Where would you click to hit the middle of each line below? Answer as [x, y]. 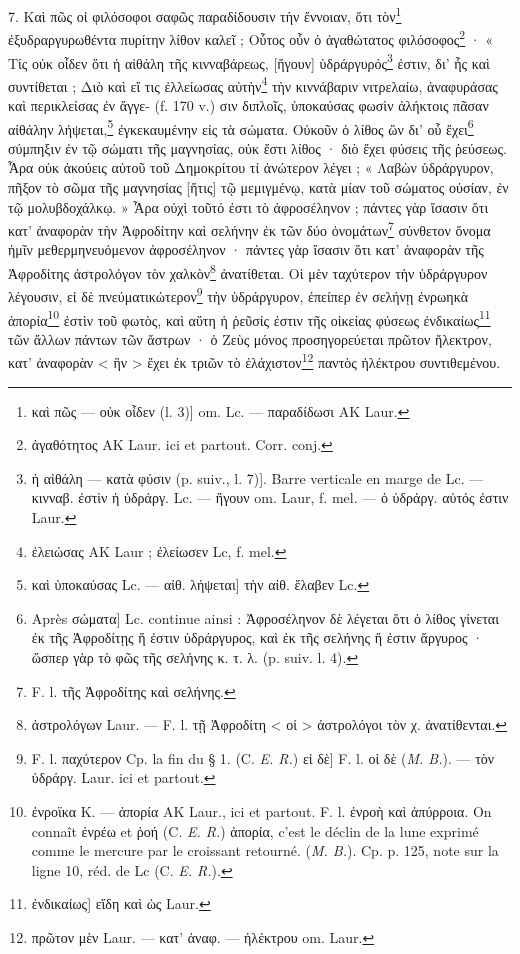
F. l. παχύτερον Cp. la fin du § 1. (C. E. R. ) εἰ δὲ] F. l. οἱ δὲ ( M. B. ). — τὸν [263, 757]
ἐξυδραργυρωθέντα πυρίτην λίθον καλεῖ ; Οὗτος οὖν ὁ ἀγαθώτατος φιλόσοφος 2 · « [251, 37]
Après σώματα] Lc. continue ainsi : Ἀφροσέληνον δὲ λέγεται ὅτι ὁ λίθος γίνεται [265, 617]
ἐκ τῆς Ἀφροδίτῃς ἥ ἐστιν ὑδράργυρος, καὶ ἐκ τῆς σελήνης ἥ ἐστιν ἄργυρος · [257, 637]
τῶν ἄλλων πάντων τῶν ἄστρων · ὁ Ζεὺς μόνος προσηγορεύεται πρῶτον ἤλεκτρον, [250, 338]
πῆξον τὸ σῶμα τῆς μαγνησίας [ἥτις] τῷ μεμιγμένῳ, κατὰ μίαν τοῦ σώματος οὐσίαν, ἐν [258, 187]
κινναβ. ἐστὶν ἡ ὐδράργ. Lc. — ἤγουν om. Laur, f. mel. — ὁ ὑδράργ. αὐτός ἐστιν [270, 497]
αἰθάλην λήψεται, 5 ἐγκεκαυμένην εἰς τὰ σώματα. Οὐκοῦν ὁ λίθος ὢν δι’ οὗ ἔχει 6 [241, 127]
